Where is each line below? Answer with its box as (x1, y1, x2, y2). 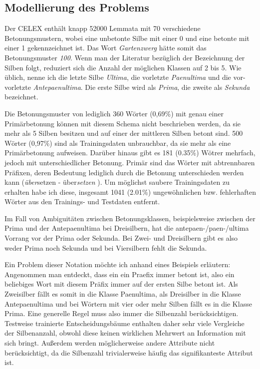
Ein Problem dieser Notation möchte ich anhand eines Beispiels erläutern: (4, 259, 231, 270)
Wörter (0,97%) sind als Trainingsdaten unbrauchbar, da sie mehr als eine (4, 137, 231, 148)
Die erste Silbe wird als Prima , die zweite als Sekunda (85, 81, 250, 92)
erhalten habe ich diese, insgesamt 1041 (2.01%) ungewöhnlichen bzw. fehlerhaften (4, 186, 256, 197)
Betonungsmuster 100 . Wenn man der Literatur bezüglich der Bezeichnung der (4, 52, 245, 62)
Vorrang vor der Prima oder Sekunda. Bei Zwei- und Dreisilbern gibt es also (4, 233, 238, 243)
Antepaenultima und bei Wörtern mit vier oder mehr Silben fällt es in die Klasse (4, 298, 252, 309)
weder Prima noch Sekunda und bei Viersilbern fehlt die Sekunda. (4, 242, 207, 253)
